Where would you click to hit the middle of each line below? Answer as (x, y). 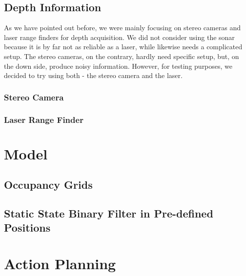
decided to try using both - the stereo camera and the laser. (93, 75)
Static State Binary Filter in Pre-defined (109, 213)
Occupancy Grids (48, 185)
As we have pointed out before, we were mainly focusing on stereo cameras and (122, 28)
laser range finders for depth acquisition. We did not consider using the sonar (119, 37)
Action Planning (60, 263)
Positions (27, 227)
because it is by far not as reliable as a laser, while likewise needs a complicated (123, 47)
